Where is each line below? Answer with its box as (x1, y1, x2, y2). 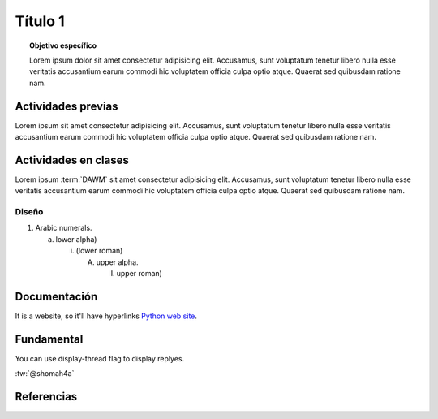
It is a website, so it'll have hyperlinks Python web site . (15, 311, 198, 321)
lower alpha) (55, 234, 97, 244)
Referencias (15, 390, 78, 404)
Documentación (15, 289, 98, 304)
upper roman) (116, 269, 162, 279)
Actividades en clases (15, 153, 129, 166)
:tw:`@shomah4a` (15, 369, 75, 378)
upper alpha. (96, 257, 139, 267)
